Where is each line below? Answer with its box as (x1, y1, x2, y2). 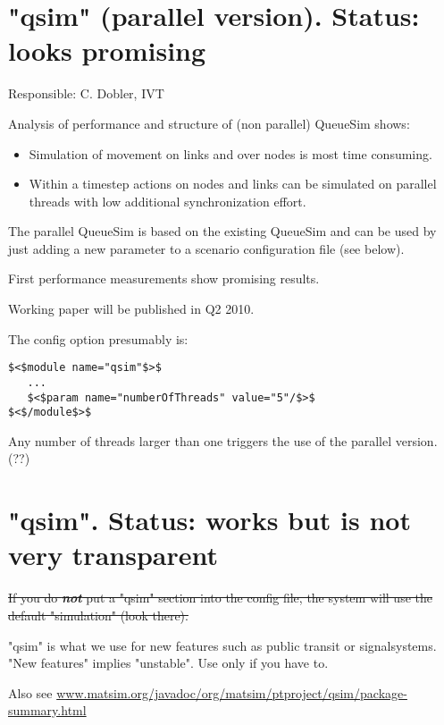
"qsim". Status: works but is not (8, 502, 411, 538)
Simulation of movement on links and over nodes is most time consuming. (29, 144, 432, 163)
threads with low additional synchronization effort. (29, 191, 306, 210)
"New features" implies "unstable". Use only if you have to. (8, 653, 329, 672)
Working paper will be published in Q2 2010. (8, 299, 255, 318)
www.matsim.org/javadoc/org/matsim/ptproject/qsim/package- (56, 683, 407, 702)
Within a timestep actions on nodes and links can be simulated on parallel (29, 174, 437, 193)
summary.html (8, 701, 87, 720)
